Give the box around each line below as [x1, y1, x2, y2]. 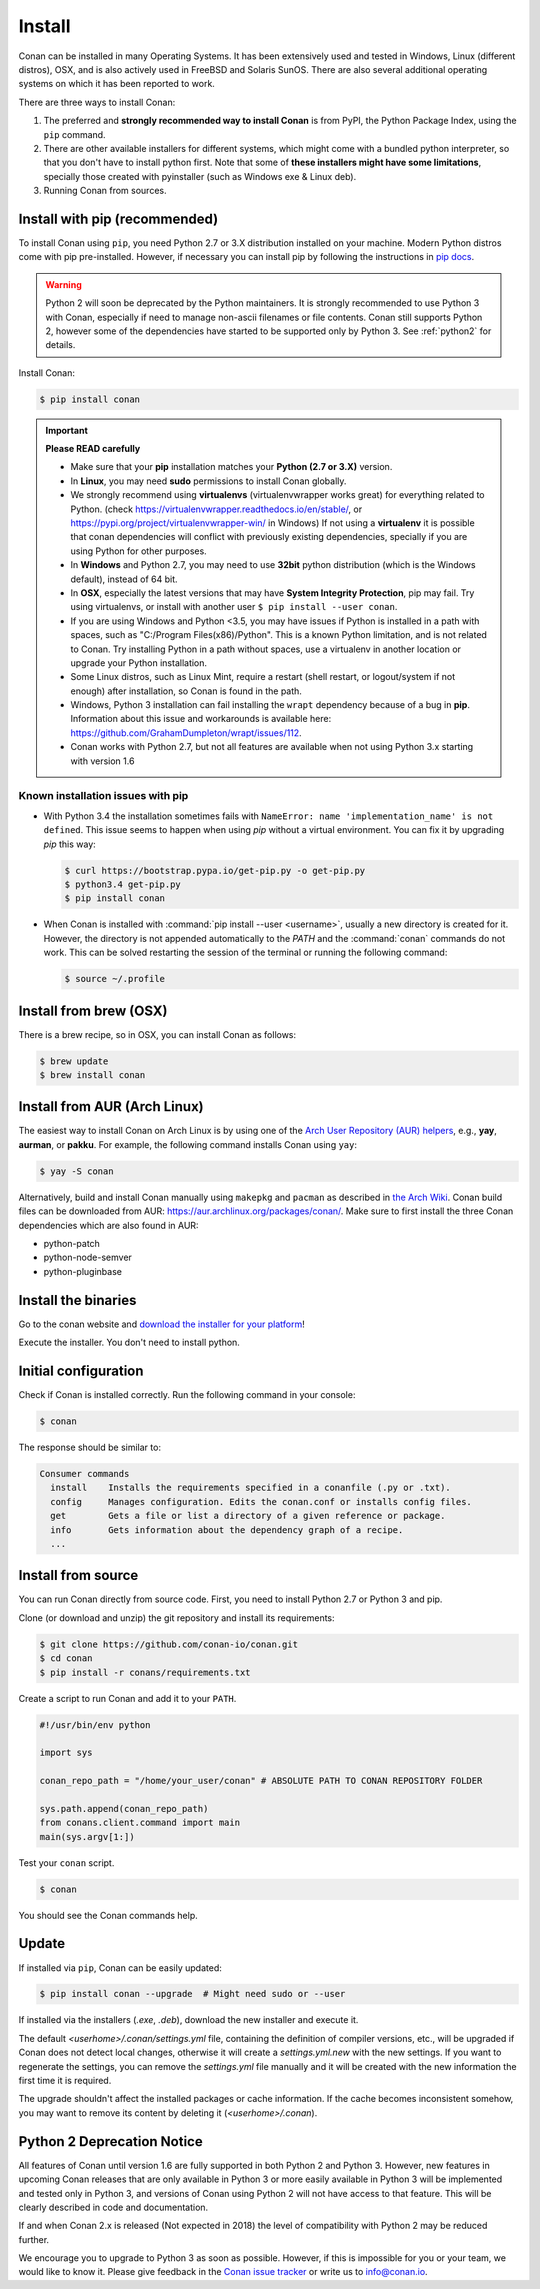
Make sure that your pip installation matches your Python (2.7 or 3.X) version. [70, 461, 393, 473]
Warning [45, 278, 82, 290]
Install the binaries [18, 1291, 137, 1309]
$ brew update [39, 1055, 109, 1067]
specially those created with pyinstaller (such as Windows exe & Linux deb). [43, 170, 357, 182]
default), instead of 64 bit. [70, 573, 179, 585]
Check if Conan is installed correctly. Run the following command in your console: [18, 1388, 356, 1400]
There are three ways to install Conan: [18, 96, 176, 108]
